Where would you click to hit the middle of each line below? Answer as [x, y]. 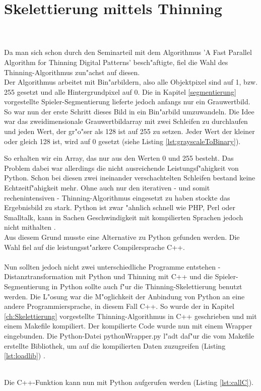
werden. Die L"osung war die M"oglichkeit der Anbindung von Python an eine [124, 296]
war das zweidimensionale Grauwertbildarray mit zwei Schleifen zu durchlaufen [126, 121]
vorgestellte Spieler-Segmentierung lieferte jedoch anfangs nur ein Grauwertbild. [127, 102]
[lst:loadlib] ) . [25, 355]
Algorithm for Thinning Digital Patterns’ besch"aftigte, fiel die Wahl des [116, 62]
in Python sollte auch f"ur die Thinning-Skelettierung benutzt [147, 286]
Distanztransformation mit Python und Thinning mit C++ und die [109, 276]
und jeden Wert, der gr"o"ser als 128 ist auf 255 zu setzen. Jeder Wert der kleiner [129, 131]
